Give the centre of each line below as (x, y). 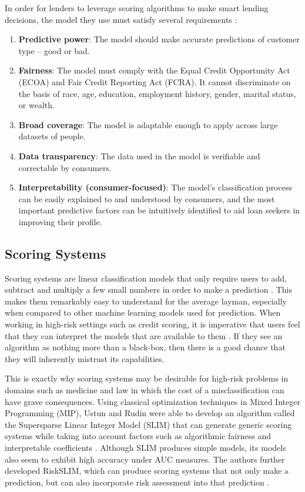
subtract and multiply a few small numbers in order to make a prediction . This (148, 289)
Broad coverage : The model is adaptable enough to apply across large (148, 124)
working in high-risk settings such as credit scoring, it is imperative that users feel (152, 324)
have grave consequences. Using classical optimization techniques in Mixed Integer (152, 401)
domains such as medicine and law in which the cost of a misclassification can (145, 390)
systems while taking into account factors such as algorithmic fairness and (138, 436)
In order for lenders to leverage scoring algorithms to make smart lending (137, 8)
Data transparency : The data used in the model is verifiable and (139, 155)
